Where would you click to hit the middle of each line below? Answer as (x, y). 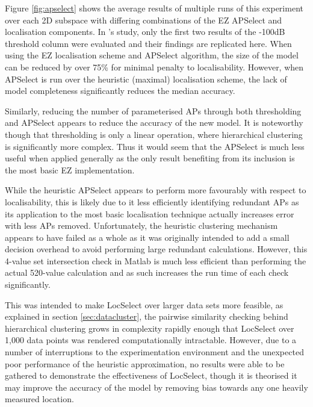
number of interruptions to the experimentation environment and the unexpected (154, 352)
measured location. (39, 399)
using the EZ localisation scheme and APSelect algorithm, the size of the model (152, 55)
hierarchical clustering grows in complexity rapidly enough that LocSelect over (150, 328)
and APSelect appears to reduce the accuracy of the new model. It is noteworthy (154, 123)
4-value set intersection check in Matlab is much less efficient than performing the (156, 260)
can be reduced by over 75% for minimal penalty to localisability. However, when (154, 67)
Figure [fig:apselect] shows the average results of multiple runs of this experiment (154, 8)
